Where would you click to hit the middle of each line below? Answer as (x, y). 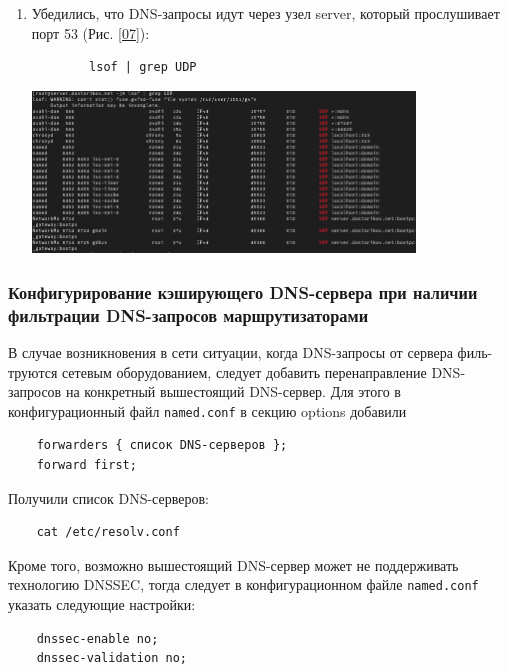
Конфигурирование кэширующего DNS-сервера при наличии (243, 291)
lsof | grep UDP (143, 67)
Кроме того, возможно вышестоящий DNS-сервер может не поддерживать (233, 564)
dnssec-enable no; (97, 638)
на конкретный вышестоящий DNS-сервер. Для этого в (233, 391)
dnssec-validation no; (111, 658)
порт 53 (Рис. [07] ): (90, 32)
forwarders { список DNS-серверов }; (162, 445)
